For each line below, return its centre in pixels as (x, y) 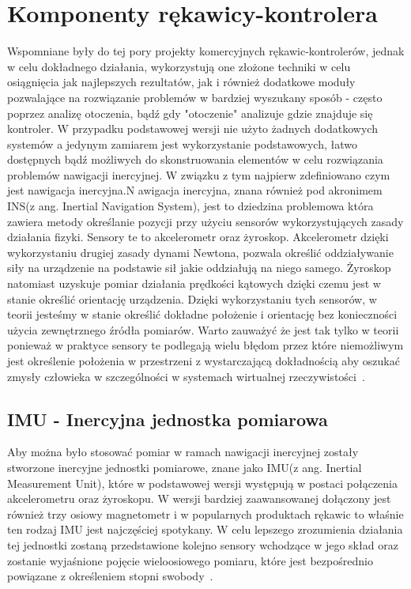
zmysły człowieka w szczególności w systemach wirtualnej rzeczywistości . (186, 376)
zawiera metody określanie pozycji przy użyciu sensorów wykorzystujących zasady (205, 221)
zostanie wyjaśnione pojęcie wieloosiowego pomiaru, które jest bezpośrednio (190, 560)
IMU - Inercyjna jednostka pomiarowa (168, 419)
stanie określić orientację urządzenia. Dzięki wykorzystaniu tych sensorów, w (192, 298)
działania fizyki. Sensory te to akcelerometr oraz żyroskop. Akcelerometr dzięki (198, 237)
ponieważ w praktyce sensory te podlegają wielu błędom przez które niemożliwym (205, 345)
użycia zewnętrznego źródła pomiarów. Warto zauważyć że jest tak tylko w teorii (203, 329)
